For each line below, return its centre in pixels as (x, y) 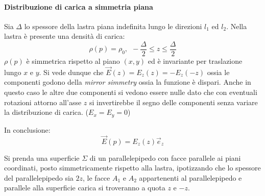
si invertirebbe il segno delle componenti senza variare (173, 102)
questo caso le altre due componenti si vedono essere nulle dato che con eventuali (131, 92)
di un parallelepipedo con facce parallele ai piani (165, 157)
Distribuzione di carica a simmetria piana (79, 6)
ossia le (218, 72)
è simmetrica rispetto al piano (73, 61)
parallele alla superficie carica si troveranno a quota (85, 188)
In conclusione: (27, 129)
